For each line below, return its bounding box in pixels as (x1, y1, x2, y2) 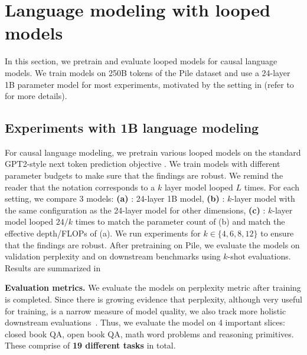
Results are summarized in (5, 261, 101, 274)
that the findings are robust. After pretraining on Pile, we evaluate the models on (5, 238, 300, 251)
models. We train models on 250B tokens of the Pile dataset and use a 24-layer (5, 66, 290, 78)
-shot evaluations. (227, 250, 291, 262)
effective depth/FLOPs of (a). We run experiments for (5, 227, 201, 239)
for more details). (5, 90, 67, 102)
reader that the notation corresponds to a (5, 180, 155, 193)
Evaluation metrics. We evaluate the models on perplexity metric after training (5, 281, 301, 294)
